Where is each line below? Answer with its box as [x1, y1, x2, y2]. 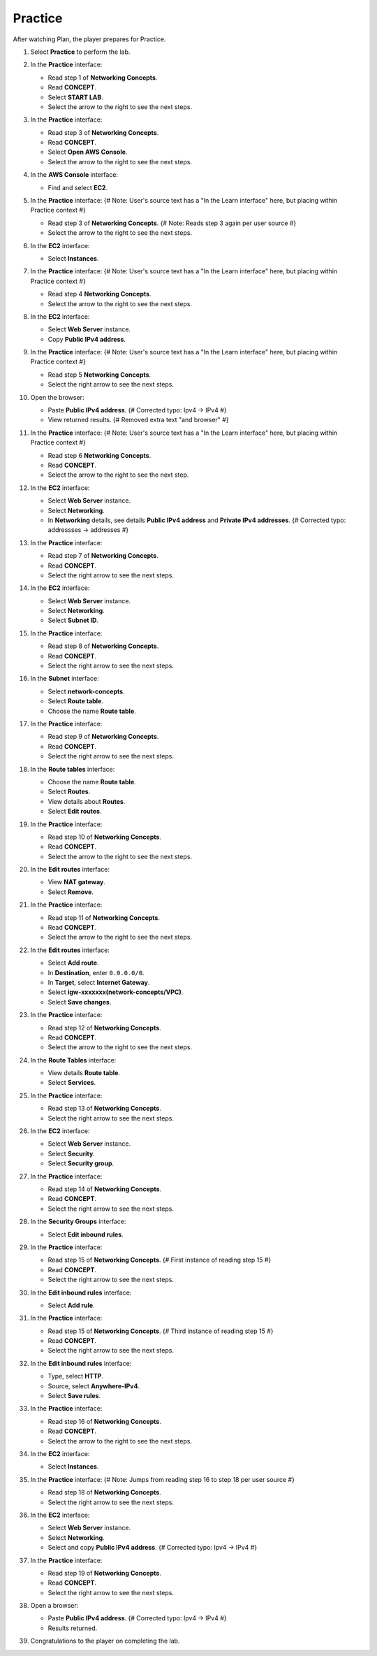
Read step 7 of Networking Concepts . [47, 552, 158, 560]
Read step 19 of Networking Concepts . [47, 1569, 162, 1577]
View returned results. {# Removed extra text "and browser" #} [47, 416, 230, 424]
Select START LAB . [47, 93, 104, 101]
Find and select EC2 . [47, 183, 108, 192]
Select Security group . [47, 1159, 114, 1167]
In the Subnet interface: [30, 675, 99, 683]
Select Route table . [47, 697, 104, 705]
